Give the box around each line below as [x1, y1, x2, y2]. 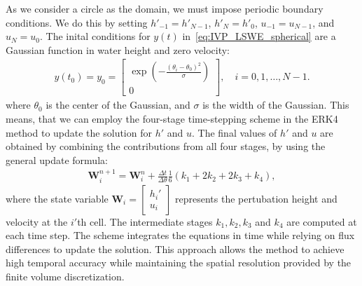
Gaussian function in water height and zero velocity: [6, 42, 230, 57]
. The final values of [192, 125, 277, 139]
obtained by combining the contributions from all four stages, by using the [6, 139, 326, 154]
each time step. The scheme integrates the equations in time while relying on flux [6, 228, 355, 243]
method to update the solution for [6, 125, 152, 139]
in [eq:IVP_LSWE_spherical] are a [182, 29, 336, 43]
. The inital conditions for [40, 29, 151, 43]
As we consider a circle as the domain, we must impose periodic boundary [6, 1, 323, 15]
